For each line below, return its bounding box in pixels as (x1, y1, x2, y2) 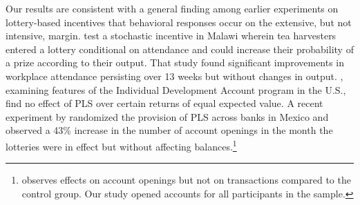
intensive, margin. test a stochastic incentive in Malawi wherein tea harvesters (6, 28, 337, 43)
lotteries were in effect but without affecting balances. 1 (6, 137, 237, 153)
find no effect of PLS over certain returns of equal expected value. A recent (6, 96, 323, 110)
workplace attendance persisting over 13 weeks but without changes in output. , (6, 68, 343, 83)
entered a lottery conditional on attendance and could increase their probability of (6, 41, 354, 56)
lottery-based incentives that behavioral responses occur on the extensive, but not (6, 14, 352, 29)
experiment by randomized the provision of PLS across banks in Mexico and (6, 109, 329, 124)
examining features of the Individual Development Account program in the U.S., (6, 82, 346, 97)
